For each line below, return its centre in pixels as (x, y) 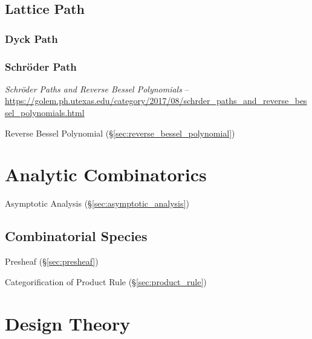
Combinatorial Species (76, 236)
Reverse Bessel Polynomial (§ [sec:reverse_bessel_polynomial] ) (120, 133)
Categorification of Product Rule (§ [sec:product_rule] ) (106, 281)
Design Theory (68, 323)
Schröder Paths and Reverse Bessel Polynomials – (97, 89)
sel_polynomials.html (45, 113)
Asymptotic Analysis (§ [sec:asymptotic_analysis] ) (97, 203)
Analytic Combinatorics (106, 174)
